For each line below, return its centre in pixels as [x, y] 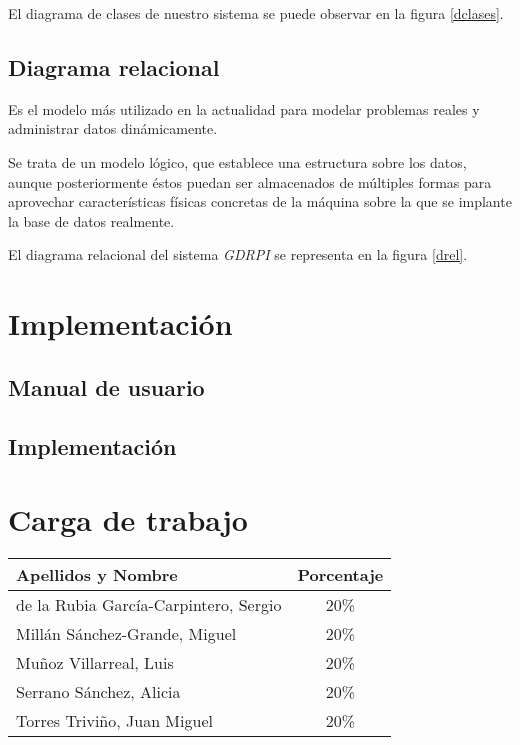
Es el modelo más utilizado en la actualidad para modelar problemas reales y [244, 108]
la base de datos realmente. [91, 220]
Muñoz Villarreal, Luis [95, 663]
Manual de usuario [106, 386]
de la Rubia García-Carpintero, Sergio [149, 605]
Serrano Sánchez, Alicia [98, 692]
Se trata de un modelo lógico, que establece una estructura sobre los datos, [237, 161]
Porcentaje [340, 575]
